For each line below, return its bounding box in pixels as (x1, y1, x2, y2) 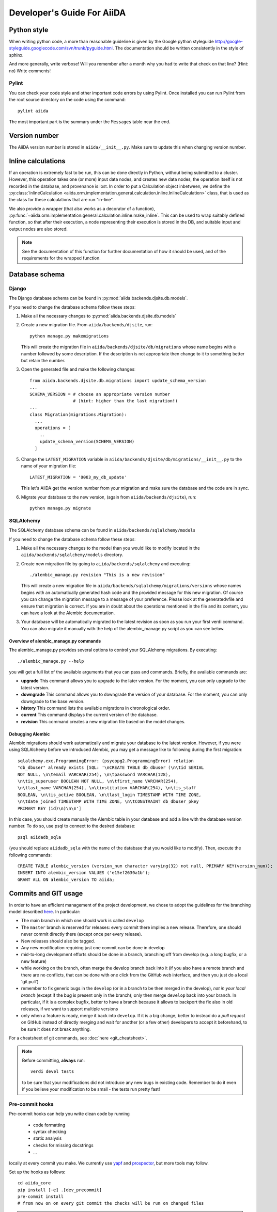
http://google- (215, 39, 243, 45)
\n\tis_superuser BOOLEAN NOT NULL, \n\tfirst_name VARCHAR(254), (17, 779, 179, 784)
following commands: (9, 852, 52, 858)
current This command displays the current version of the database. (21, 712, 158, 718)
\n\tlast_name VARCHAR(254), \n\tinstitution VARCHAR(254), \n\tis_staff (17, 785, 197, 791)
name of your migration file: (21, 463, 77, 469)
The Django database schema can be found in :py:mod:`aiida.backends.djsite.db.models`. (9, 295, 188, 301)
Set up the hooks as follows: (9, 1169, 65, 1175)
